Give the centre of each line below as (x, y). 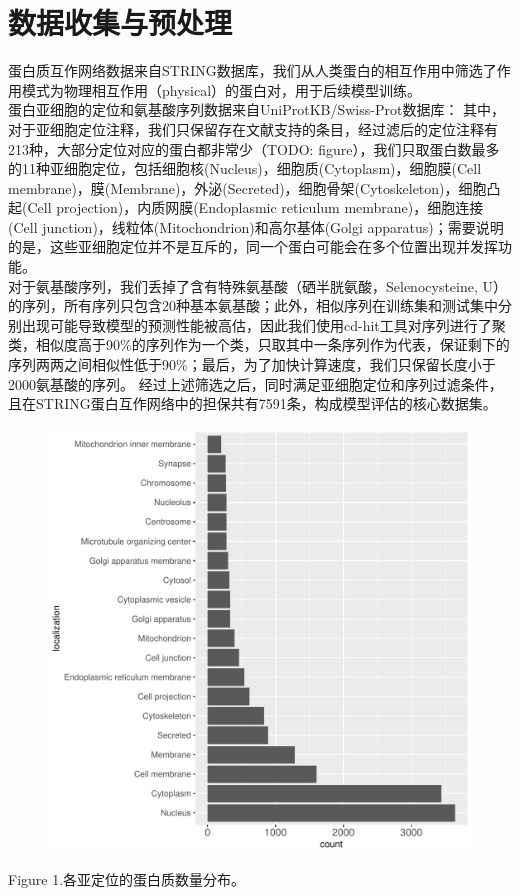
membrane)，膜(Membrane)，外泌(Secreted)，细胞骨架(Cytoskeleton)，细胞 (247, 187)
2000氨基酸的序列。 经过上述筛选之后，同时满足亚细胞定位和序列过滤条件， (255, 383)
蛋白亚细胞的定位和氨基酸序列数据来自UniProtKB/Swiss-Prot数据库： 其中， (257, 109)
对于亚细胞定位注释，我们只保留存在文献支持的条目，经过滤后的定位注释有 (253, 128)
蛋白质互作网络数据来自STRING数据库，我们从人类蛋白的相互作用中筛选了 (252, 70)
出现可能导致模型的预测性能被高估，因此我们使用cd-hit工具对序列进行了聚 (263, 324)
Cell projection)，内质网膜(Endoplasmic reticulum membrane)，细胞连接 (255, 207)
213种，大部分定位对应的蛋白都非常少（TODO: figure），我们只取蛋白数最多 (254, 148)
